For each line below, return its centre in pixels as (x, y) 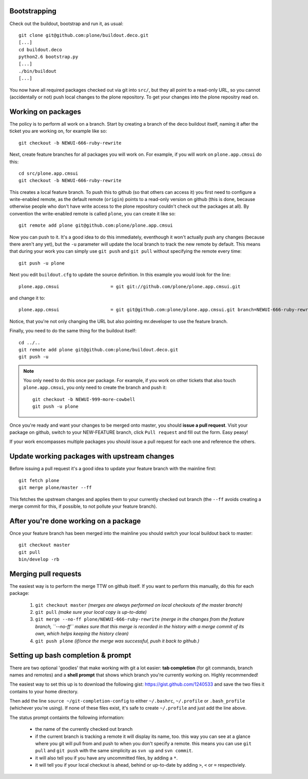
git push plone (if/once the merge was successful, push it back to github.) (117, 641)
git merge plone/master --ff (55, 488)
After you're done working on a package (75, 521)
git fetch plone (39, 480)
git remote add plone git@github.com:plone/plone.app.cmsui (96, 225)
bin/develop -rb (39, 559)
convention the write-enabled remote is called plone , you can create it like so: (93, 213)
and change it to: (27, 298)
